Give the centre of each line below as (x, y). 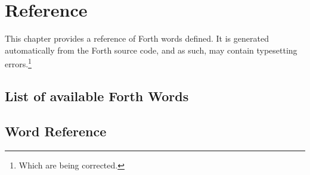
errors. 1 (18, 63)
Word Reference (56, 131)
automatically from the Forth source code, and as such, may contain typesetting (151, 50)
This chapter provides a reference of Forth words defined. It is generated (137, 38)
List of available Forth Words (97, 96)
